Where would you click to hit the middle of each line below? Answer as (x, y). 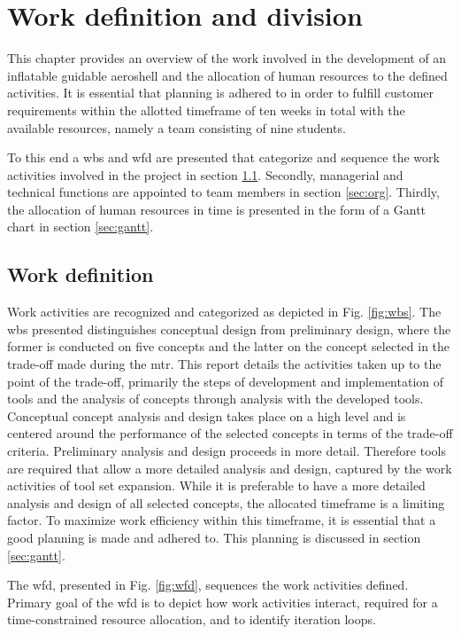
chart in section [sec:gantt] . (81, 227)
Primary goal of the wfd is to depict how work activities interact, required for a (223, 602)
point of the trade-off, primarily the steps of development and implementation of (226, 381)
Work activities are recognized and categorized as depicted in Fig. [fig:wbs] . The (224, 312)
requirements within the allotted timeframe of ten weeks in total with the (206, 110)
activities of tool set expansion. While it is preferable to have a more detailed (216, 485)
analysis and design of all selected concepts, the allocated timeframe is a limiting (226, 502)
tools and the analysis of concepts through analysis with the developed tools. (215, 399)
